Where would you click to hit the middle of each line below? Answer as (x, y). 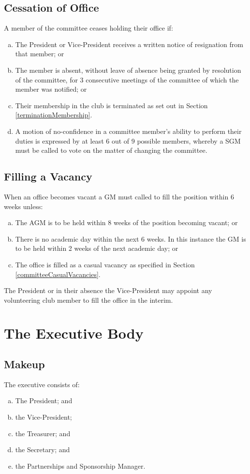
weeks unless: (23, 206)
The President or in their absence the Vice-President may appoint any (108, 290)
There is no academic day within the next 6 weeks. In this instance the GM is (131, 238)
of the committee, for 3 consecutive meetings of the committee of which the (127, 79)
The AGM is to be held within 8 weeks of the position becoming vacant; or (126, 222)
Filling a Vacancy (48, 176)
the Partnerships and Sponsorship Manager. (80, 466)
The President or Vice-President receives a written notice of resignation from (129, 44)
